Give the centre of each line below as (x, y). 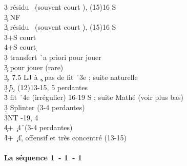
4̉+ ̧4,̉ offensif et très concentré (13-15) (65, 137)
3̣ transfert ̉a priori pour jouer (53, 57)
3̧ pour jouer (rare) (34, 67)
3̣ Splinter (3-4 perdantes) (45, 107)
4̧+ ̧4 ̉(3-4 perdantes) (38, 127)
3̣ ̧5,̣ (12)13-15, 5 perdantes (46, 87)
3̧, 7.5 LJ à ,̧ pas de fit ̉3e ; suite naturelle (71, 77)
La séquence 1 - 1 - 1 (43, 157)
